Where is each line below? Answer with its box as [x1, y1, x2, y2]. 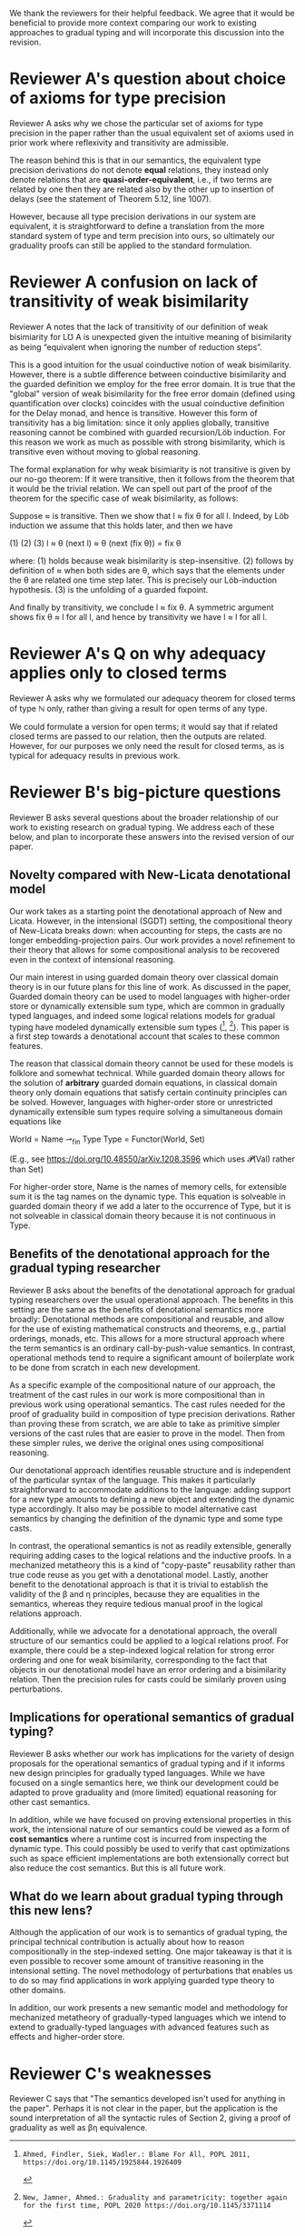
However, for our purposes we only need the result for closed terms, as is [9, 740, 285, 751]
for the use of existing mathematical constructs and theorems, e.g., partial [9, 1323, 287, 1334]
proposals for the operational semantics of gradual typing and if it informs [9, 1758, 286, 1769]
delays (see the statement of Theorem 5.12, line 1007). [9, 193, 212, 204]
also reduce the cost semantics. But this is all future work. [9, 1862, 226, 1873]
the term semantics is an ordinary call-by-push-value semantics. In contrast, [9, 1343, 296, 1353]
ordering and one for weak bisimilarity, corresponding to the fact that [9, 1654, 268, 1665]
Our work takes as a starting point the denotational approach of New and [9, 905, 282, 916]
